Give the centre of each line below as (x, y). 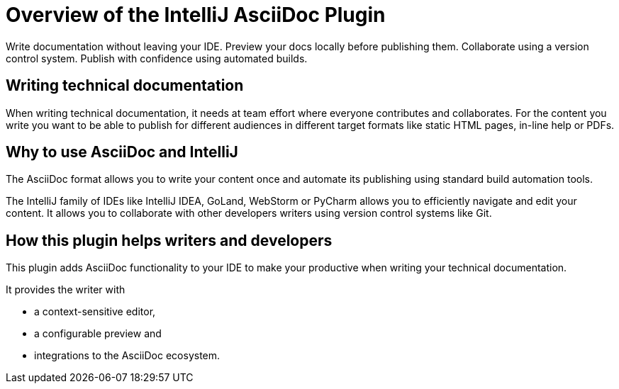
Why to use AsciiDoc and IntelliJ (122, 152)
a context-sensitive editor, (95, 312)
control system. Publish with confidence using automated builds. (157, 58)
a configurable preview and (98, 334)
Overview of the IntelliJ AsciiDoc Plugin (196, 15)
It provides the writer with (66, 290)
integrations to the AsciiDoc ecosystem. (127, 356)
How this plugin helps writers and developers (169, 240)
